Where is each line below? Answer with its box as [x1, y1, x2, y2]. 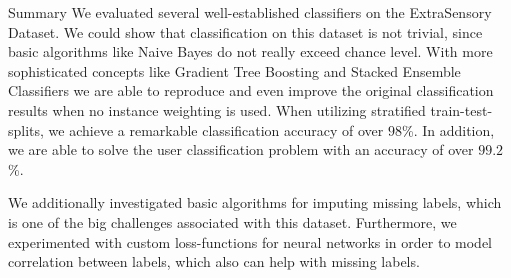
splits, [8, 119, 44, 140]
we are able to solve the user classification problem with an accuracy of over [8, 139, 474, 160]
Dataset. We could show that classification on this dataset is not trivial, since [8, 21, 483, 42]
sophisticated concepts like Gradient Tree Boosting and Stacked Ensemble [8, 60, 461, 81]
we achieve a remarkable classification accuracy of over [48, 119, 384, 140]
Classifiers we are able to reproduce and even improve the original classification [8, 80, 494, 101]
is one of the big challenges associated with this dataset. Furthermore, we [8, 211, 457, 232]
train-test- [430, 99, 493, 120]
